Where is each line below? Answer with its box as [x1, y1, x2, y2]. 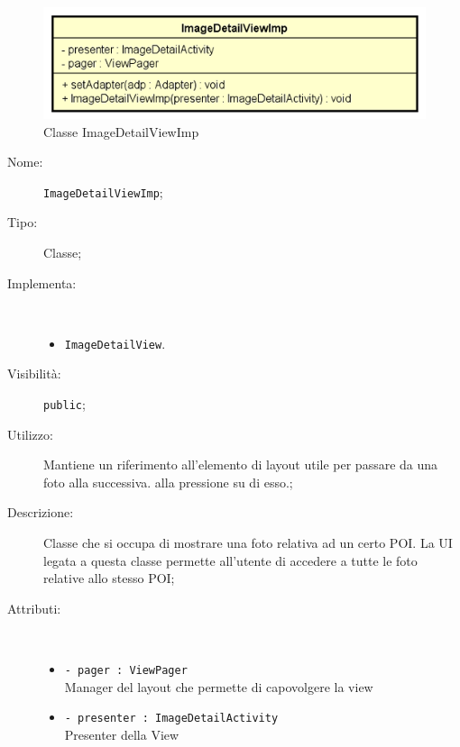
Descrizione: [7, 503, 74, 522]
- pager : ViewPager [64, 664, 188, 677]
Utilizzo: [7, 424, 53, 443]
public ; [43, 395, 86, 413]
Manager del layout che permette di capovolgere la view [64, 677, 373, 696]
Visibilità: [7, 364, 61, 383]
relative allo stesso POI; [43, 569, 175, 588]
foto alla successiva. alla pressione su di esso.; [43, 472, 293, 491]
